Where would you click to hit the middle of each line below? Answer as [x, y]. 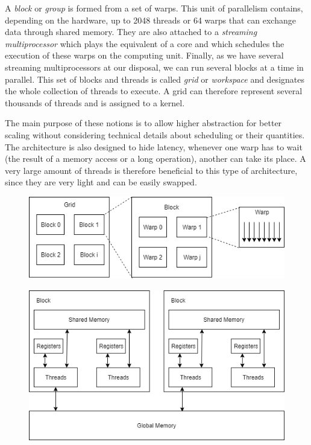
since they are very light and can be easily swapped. [101, 182]
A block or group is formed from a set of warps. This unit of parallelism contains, [154, 8]
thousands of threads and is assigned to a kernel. [95, 102]
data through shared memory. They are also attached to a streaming [131, 32]
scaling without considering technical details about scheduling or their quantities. [155, 134]
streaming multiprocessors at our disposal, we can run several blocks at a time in [154, 67]
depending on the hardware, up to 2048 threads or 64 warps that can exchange [150, 20]
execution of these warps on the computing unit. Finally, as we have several [144, 55]
